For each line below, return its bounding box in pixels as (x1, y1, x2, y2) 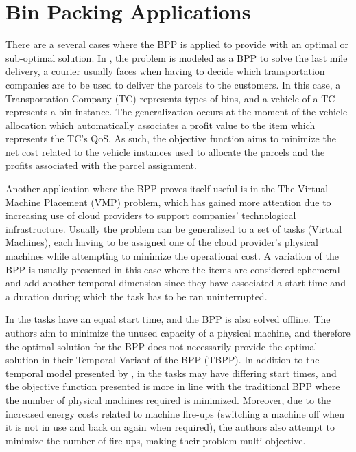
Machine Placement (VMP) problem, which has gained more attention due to (5, 194, 331, 209)
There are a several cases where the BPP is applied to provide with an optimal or (5, 37, 349, 52)
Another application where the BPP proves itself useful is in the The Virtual (5, 181, 329, 196)
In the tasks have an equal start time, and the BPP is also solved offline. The (5, 312, 331, 326)
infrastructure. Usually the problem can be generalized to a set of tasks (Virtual (5, 221, 342, 236)
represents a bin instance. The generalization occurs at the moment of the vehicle (5, 104, 348, 119)
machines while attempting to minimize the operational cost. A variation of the (5, 249, 339, 263)
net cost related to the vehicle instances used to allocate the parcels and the (5, 144, 325, 159)
